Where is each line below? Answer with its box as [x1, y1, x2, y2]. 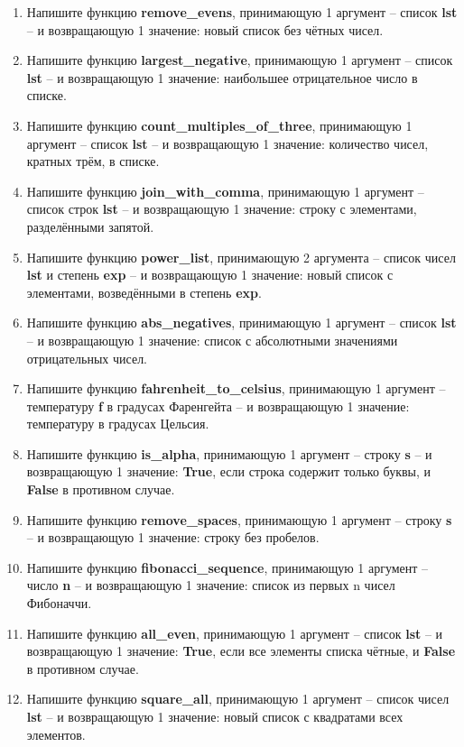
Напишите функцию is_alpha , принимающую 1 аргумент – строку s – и [26, 444, 432, 463]
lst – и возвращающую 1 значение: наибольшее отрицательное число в [26, 68, 418, 87]
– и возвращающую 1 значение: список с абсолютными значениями [26, 330, 398, 349]
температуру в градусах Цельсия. [26, 414, 209, 433]
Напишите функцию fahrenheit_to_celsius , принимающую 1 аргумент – [26, 379, 446, 398]
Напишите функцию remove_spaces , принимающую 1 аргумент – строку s [26, 510, 452, 529]
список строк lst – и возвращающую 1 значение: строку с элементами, [26, 199, 417, 218]
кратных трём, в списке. [26, 152, 160, 171]
